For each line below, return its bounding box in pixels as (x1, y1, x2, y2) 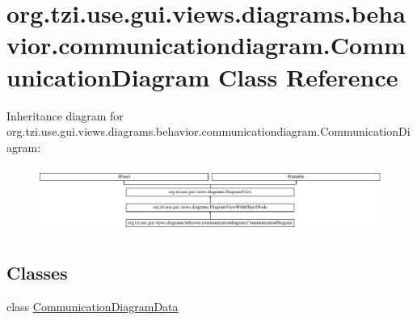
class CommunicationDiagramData (6, 297, 179, 314)
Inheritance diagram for (6, 107, 124, 124)
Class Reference (217, 60, 398, 93)
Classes (6, 259, 68, 284)
